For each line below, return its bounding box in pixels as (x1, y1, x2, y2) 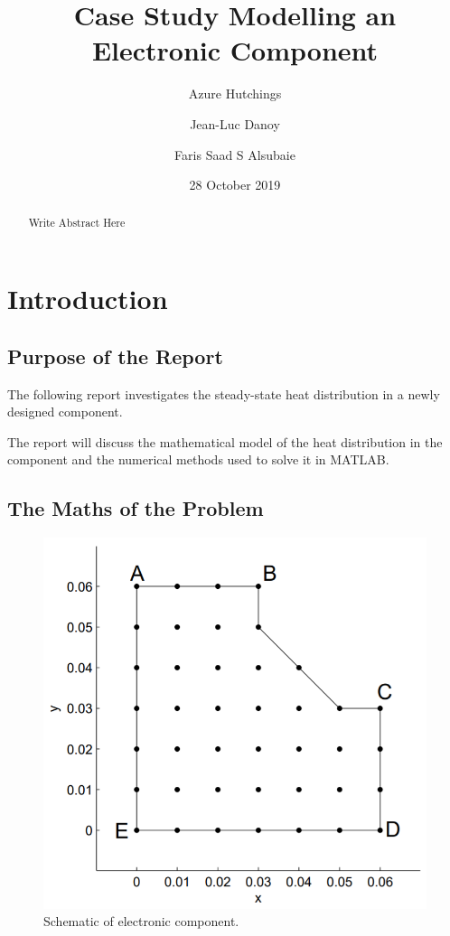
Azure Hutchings (188, 84, 282, 103)
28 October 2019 (189, 175, 281, 194)
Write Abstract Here (28, 215, 126, 230)
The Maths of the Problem (7, 494, 264, 522)
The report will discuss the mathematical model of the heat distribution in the (7, 432, 443, 451)
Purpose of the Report (7, 342, 223, 370)
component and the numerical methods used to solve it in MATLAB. (7, 450, 389, 469)
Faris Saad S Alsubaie (174, 145, 295, 164)
